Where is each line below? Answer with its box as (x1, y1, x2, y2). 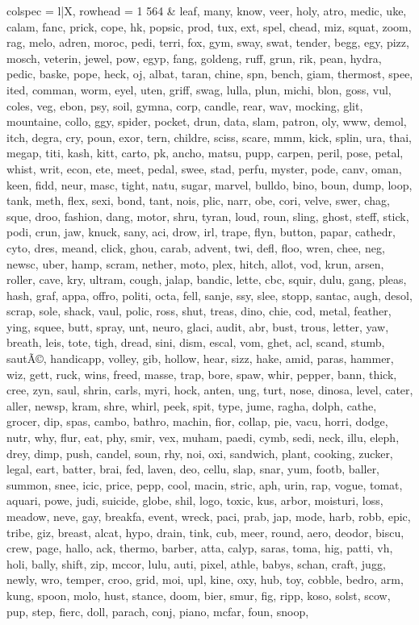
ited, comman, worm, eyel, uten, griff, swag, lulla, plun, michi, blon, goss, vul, (6, 81, 392, 98)
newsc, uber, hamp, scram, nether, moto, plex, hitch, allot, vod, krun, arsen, (6, 255, 384, 272)
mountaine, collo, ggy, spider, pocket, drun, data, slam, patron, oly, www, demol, (6, 113, 407, 130)
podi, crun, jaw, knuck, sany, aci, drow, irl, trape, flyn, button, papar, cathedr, (6, 223, 396, 240)
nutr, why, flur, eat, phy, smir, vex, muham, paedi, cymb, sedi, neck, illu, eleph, (6, 429, 400, 446)
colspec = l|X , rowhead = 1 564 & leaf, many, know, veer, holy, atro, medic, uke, (6, 2, 407, 19)
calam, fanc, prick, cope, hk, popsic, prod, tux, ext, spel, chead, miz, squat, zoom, (6, 18, 412, 35)
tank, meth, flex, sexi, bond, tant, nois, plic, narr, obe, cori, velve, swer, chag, (6, 192, 390, 209)
